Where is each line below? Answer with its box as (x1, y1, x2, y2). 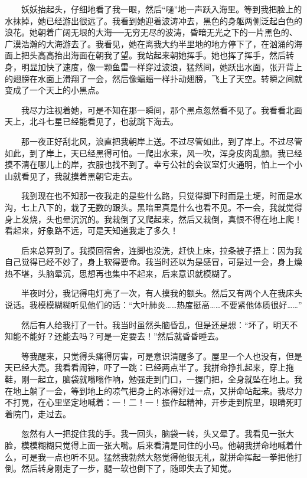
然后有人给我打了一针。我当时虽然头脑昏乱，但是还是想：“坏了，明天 (21, 318, 290, 330)
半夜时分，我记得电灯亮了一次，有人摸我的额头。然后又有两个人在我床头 (21, 287, 302, 299)
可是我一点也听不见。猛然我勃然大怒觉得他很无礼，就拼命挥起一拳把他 (21, 450, 294, 463)
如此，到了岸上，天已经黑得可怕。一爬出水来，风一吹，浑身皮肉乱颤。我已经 (5, 146, 302, 159)
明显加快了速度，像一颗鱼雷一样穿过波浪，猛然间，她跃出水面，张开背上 (21, 60, 302, 73)
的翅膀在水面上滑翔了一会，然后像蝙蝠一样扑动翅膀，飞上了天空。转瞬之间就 (5, 72, 302, 84)
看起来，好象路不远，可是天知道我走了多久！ (5, 224, 178, 237)
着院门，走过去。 (5, 407, 71, 420)
